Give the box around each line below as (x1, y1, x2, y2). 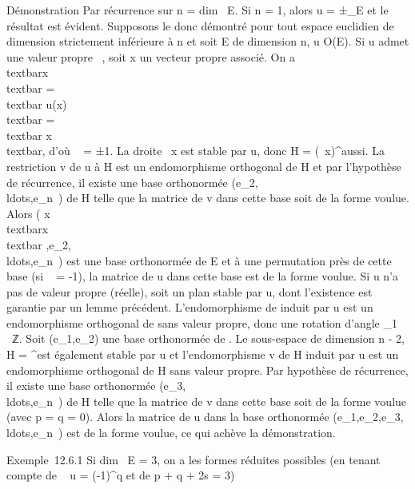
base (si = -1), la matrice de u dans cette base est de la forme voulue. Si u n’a (6, 268, 398, 284)
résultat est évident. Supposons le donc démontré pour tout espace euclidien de (6, 17, 394, 34)
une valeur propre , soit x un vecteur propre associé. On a (6, 48, 295, 65)
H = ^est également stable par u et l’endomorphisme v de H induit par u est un (6, 346, 399, 363)
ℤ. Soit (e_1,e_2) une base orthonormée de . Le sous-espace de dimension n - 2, (11, 330, 405, 347)
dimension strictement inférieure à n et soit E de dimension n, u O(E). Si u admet (6, 33, 409, 50)
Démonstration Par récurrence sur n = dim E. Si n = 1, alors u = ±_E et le (6, 2, 389, 18)
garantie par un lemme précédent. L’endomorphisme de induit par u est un (6, 299, 373, 316)
